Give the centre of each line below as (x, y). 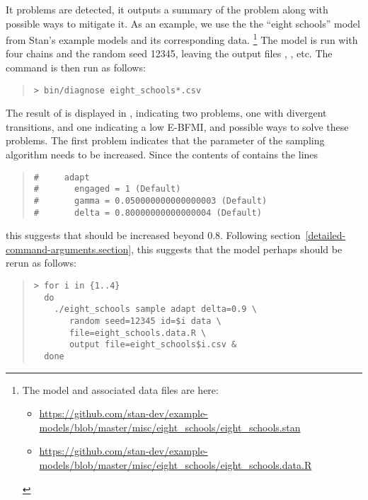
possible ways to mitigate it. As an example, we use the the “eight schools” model (183, 23)
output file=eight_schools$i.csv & (153, 345)
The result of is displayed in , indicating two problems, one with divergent (166, 113)
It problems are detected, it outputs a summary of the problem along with (167, 9)
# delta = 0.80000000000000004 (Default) (148, 213)
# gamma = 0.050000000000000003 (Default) (150, 200)
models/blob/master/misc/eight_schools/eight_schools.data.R (176, 465)
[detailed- (326, 235)
